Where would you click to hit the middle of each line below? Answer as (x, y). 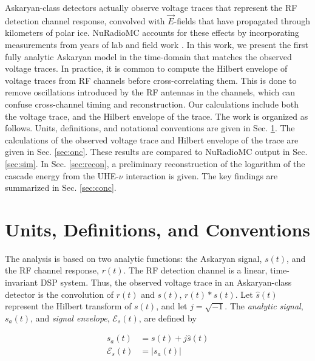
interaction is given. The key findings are (202, 175)
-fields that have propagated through (242, 20)
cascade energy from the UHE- (62, 175)
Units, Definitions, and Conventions (157, 229)
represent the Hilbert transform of (68, 306)
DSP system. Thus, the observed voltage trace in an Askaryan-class (166, 282)
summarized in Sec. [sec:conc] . (61, 187)
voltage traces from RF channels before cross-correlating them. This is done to (151, 80)
